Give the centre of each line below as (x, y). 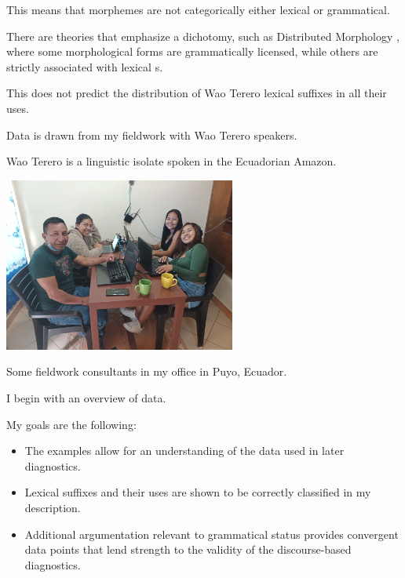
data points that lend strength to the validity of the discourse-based (188, 549)
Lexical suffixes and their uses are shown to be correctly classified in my (198, 492)
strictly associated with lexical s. (85, 66)
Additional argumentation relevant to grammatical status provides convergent (212, 534)
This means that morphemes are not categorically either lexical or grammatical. (198, 9)
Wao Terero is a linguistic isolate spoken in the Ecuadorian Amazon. (171, 161)
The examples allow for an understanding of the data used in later (184, 451)
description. (53, 507)
